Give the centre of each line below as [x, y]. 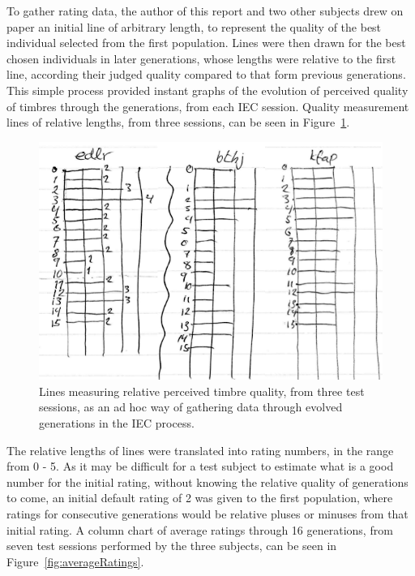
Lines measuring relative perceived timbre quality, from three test [202, 391]
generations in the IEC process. [117, 423]
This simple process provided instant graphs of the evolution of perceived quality [207, 90]
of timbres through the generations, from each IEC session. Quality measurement [208, 106]
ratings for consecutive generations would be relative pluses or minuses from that [207, 514]
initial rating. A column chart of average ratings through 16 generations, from [200, 529]
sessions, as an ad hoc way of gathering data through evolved [191, 407]
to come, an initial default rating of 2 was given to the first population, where [200, 498]
